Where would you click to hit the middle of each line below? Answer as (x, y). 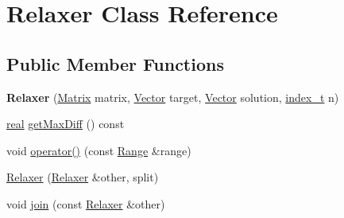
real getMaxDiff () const (66, 124)
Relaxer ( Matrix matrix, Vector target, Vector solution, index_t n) (173, 97)
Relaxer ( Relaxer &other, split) (83, 177)
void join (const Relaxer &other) (86, 203)
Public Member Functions (115, 63)
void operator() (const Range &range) (99, 150)
